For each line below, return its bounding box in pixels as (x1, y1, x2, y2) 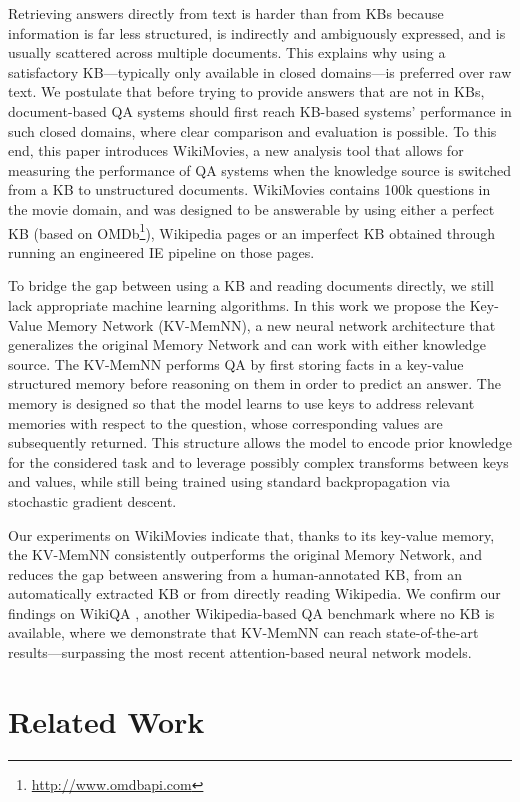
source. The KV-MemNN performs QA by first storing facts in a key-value (8, 353, 464, 374)
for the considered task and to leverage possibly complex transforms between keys (8, 451, 509, 472)
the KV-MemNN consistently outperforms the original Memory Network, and (8, 544, 483, 565)
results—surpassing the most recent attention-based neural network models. (8, 642, 472, 663)
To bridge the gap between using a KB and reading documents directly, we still (8, 275, 494, 296)
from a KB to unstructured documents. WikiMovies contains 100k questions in (8, 179, 491, 200)
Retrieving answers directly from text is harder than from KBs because (8, 3, 444, 23)
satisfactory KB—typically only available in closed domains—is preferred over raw (8, 61, 512, 82)
